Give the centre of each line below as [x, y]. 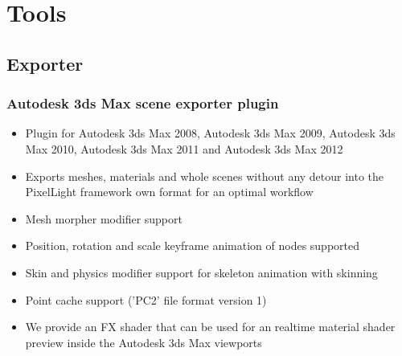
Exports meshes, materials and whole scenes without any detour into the [205, 176]
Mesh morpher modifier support [104, 218]
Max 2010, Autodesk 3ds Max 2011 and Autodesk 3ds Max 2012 [184, 148]
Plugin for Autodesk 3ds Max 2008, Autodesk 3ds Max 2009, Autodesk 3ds [210, 133]
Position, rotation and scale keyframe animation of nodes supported [193, 246]
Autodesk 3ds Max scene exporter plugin [143, 103]
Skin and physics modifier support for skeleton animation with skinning [201, 272]
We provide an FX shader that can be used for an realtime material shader [210, 327]
